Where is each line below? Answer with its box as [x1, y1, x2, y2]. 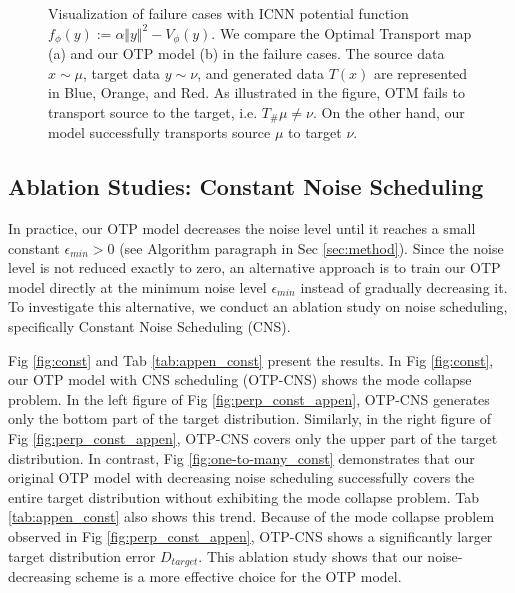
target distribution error [8, 545, 156, 566]
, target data [83, 62, 161, 83]
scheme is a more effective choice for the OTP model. [75, 566, 402, 587]
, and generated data [197, 62, 324, 83]
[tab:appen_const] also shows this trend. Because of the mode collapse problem [8, 506, 495, 527]
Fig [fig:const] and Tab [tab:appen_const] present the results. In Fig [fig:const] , [8, 349, 494, 370]
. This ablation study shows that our [198, 545, 423, 566]
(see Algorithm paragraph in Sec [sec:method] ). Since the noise [119, 237, 504, 258]
